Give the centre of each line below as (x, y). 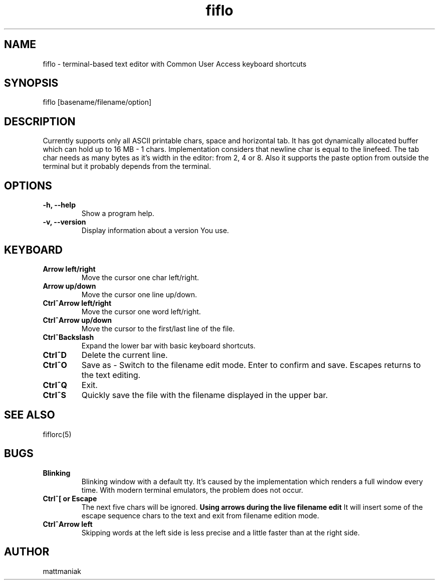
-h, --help (59, 205)
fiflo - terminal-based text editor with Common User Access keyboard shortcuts (175, 64)
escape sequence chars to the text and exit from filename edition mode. (200, 515)
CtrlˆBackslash (68, 337)
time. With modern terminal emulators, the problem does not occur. (192, 490)
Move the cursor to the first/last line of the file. (158, 328)
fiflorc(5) (57, 434)
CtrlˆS (55, 395)
